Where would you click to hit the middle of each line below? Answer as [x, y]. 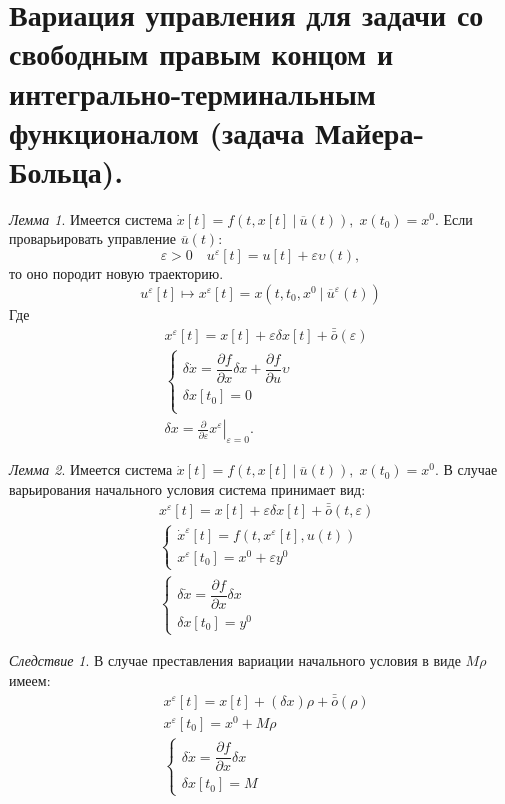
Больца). [66, 170]
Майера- [369, 131]
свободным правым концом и [201, 53]
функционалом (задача [157, 131]
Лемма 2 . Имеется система [91, 469]
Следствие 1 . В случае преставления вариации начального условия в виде [235, 660]
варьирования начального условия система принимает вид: [187, 488]
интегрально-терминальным [192, 92]
